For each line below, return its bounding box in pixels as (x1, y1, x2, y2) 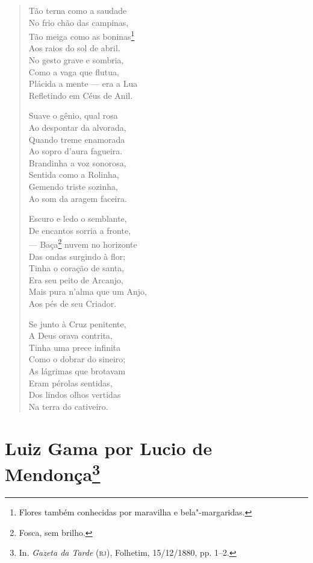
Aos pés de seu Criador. (28, 297, 117, 309)
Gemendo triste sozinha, (28, 180, 118, 192)
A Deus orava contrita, (28, 329, 113, 342)
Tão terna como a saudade (28, 4, 127, 16)
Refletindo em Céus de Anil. (28, 89, 133, 101)
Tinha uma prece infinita (28, 341, 121, 353)
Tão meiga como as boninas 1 (28, 28, 135, 42)
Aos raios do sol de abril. (28, 42, 120, 54)
